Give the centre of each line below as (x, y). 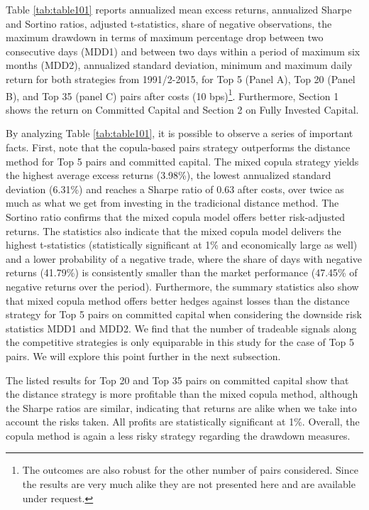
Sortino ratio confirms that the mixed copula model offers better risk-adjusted (176, 216)
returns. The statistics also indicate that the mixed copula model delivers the (174, 230)
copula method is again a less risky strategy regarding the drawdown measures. (178, 435)
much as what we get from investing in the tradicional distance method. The (172, 203)
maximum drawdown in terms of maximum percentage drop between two (165, 37)
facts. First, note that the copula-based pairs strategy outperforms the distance (178, 147)
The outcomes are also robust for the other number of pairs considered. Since (190, 470)
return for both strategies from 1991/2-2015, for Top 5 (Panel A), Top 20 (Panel (181, 78)
